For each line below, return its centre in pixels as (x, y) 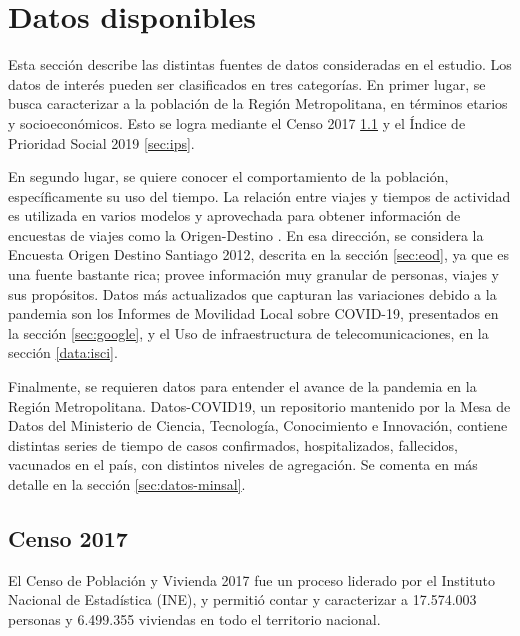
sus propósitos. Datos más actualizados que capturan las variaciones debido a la (252, 293)
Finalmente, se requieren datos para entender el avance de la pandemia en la (242, 386)
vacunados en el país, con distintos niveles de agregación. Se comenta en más (243, 464)
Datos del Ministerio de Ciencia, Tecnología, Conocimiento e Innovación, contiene (258, 425)
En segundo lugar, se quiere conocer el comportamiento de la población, (228, 176)
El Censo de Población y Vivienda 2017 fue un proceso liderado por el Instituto (251, 579)
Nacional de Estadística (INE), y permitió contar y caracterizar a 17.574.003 (242, 599)
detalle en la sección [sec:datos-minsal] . (127, 484)
